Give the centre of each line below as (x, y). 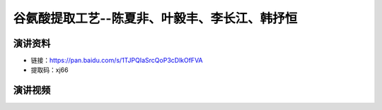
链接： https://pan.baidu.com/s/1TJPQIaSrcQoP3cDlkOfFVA (117, 61)
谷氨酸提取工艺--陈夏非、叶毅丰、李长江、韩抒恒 (155, 18)
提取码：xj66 (50, 70)
